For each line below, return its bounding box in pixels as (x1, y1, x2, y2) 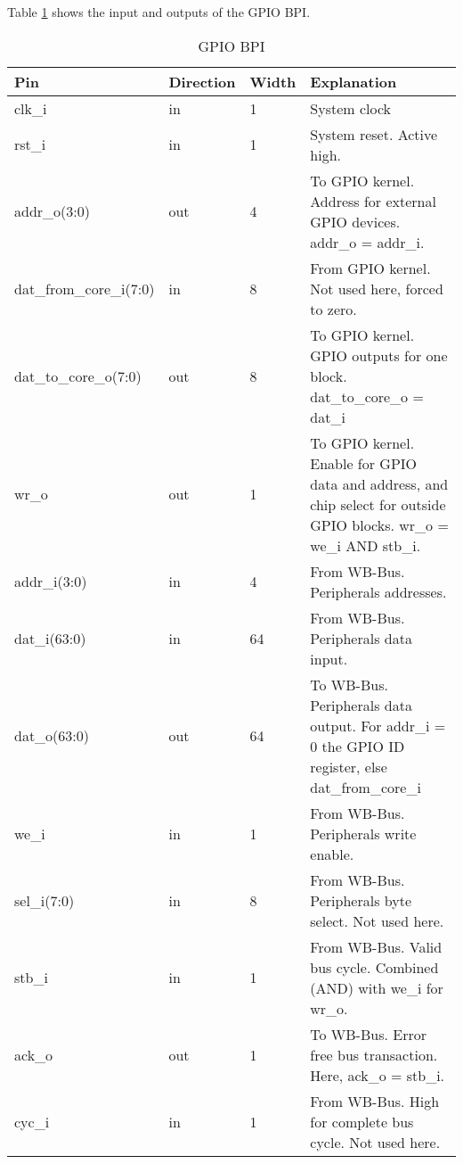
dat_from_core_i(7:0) (14, 277, 155, 299)
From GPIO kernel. (310, 257, 431, 278)
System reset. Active (310, 123, 438, 144)
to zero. (310, 298, 357, 319)
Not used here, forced (310, 277, 443, 299)
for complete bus (310, 1110, 414, 1132)
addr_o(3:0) (14, 201, 90, 222)
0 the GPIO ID (310, 735, 405, 756)
